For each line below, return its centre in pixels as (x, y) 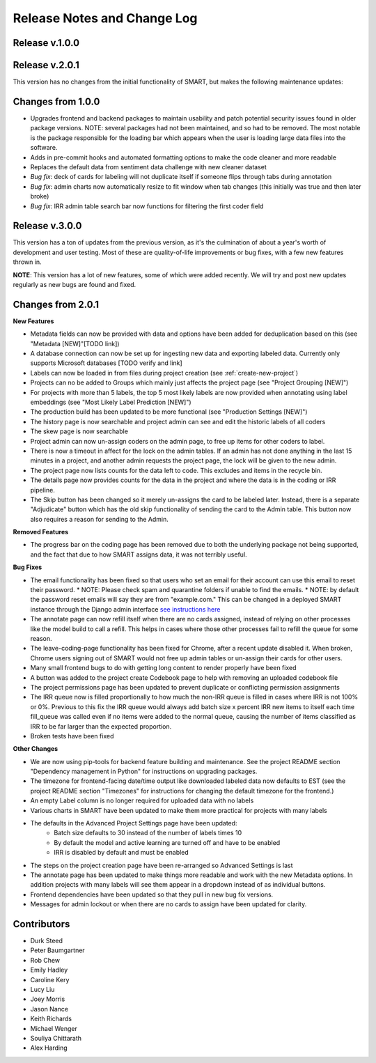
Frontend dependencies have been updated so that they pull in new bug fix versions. (152, 894)
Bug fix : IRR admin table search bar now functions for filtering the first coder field (147, 206)
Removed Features (41, 532)
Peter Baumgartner (57, 950)
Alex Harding (49, 1048)
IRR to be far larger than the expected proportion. (101, 726)
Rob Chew (45, 960)
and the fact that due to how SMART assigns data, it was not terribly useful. (139, 554)
